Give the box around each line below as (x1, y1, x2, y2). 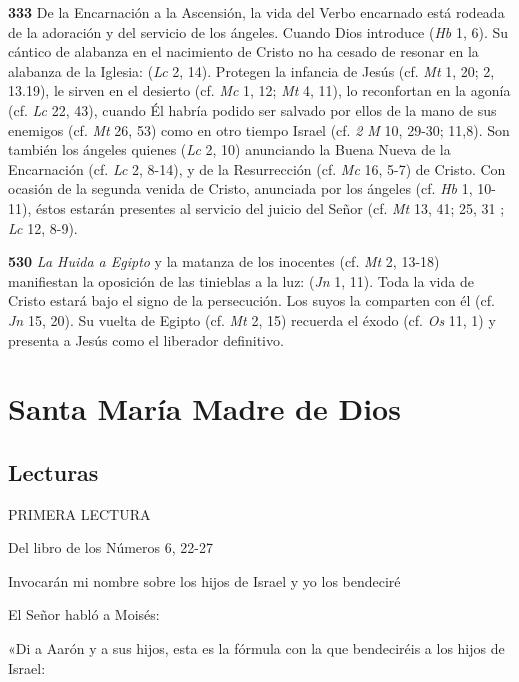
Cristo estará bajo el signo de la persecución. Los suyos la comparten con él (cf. (8, 290, 495, 311)
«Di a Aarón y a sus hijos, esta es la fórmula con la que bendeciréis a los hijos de (8, 638, 505, 659)
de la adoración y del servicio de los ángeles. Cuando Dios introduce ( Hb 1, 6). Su (8, 21, 509, 42)
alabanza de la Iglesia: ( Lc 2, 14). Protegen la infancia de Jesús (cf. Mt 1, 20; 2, (8, 60, 495, 81)
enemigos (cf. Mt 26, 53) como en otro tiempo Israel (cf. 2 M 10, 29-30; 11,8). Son (8, 119, 510, 140)
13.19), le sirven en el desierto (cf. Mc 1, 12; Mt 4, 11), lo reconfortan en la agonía (8, 80, 511, 101)
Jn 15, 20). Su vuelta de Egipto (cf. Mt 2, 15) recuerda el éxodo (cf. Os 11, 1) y (8, 309, 496, 330)
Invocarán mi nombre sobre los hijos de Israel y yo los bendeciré (8, 570, 401, 591)
